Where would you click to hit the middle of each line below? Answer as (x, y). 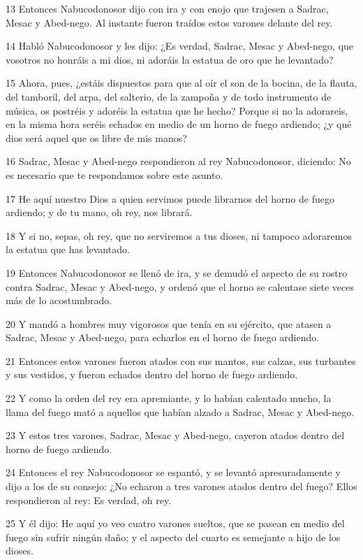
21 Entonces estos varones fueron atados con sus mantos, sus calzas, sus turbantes (181, 360)
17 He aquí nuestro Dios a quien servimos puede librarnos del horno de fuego (170, 198)
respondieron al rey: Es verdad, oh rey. (89, 500)
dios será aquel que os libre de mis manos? (96, 137)
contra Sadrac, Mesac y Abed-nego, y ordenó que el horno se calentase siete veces (180, 286)
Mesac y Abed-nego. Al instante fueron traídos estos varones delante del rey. (169, 22)
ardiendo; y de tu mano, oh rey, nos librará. (99, 212)
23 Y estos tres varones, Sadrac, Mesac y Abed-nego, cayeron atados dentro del (175, 435)
